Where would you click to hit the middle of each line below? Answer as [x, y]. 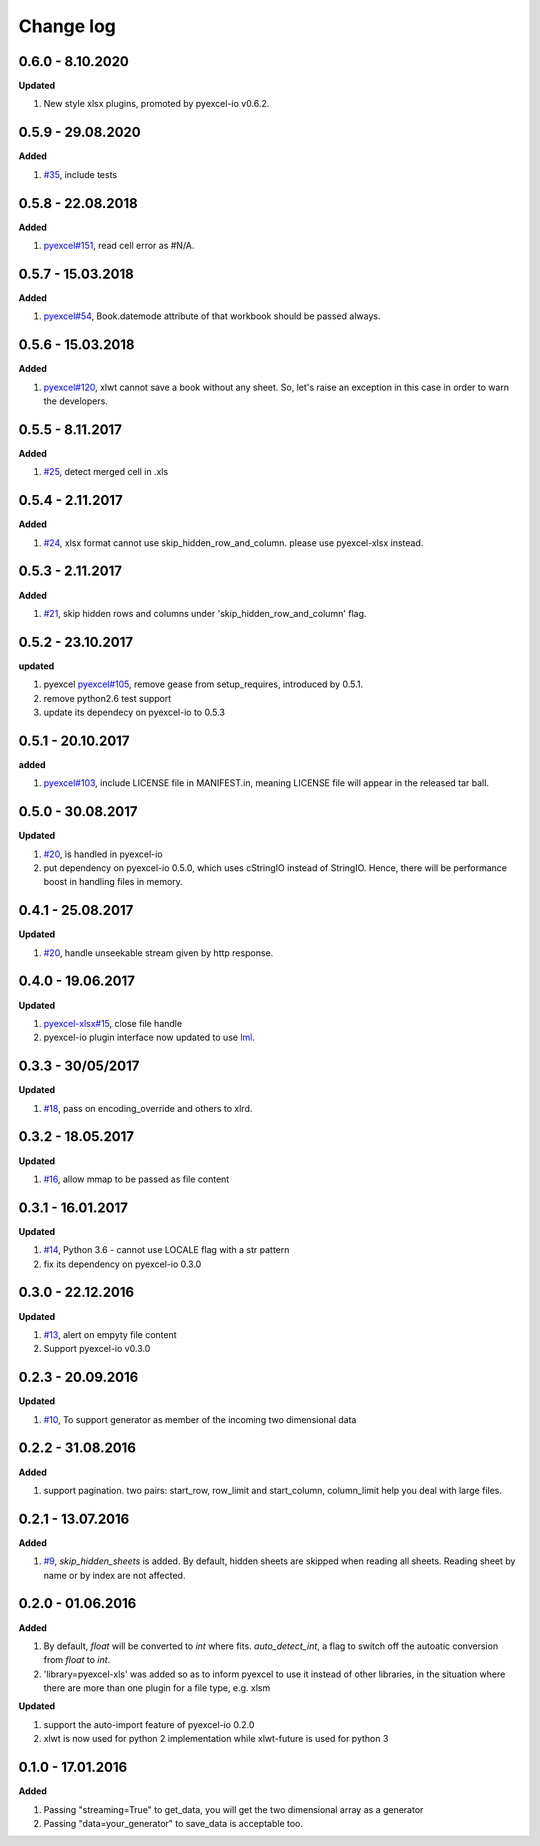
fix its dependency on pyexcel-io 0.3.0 [122, 1264]
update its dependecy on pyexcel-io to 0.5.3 [134, 712]
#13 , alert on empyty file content [110, 1334]
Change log [67, 26]
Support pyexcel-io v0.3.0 [97, 1349]
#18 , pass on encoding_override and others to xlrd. [148, 1108]
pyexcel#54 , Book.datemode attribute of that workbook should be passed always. [212, 316]
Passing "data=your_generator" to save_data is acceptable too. [173, 1823]
